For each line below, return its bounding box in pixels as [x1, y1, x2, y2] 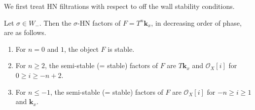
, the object [64, 43, 99, 54]
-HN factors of [77, 17, 121, 28]
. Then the [39, 17, 72, 28]
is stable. [108, 43, 135, 54]
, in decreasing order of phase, [151, 17, 242, 28]
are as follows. [4, 27, 46, 37]
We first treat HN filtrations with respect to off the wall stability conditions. [4, 1, 235, 11]
